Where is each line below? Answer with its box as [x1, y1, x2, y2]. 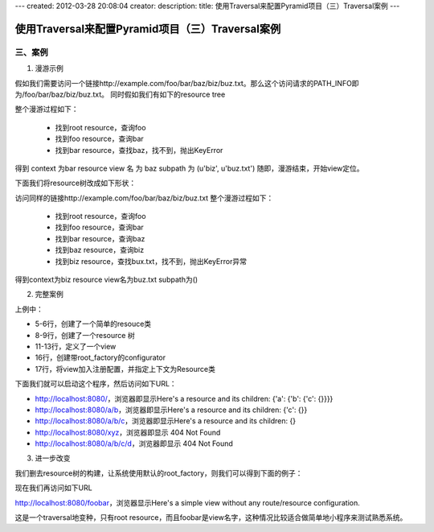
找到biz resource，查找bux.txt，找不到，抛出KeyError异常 [55, 256, 247, 266]
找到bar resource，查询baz [55, 233, 145, 243]
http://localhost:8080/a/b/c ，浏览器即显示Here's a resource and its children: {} [35, 416, 297, 426]
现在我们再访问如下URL [14, 483, 92, 493]
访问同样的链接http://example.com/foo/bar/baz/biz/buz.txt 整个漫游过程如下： [14, 193, 274, 203]
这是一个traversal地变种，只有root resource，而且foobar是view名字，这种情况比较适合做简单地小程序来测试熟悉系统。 [14, 513, 407, 522]
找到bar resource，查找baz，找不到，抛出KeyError [55, 145, 223, 155]
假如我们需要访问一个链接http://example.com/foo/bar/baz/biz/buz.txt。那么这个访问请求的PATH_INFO [14, 78, 353, 88]
